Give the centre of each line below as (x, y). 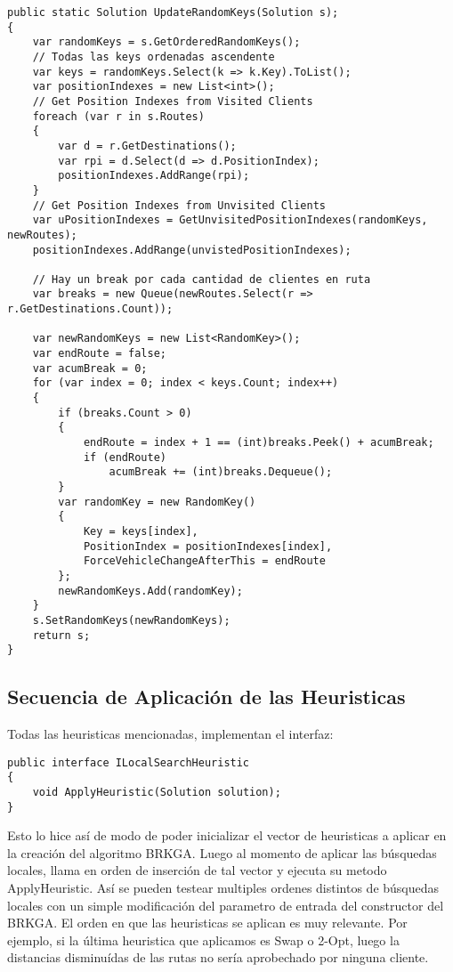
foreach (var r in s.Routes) (118, 116)
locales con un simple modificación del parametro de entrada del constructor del (226, 905)
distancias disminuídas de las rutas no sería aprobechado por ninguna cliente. (218, 957)
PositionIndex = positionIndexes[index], (208, 546)
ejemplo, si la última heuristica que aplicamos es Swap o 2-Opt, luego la (203, 940)
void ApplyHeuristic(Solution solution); (157, 792)
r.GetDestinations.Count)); (90, 309)
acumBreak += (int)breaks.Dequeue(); (221, 472)
